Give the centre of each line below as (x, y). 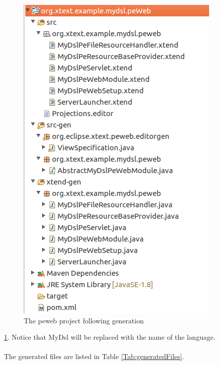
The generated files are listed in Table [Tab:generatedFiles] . (94, 356)
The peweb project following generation (84, 320)
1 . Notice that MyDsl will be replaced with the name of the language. (110, 337)
